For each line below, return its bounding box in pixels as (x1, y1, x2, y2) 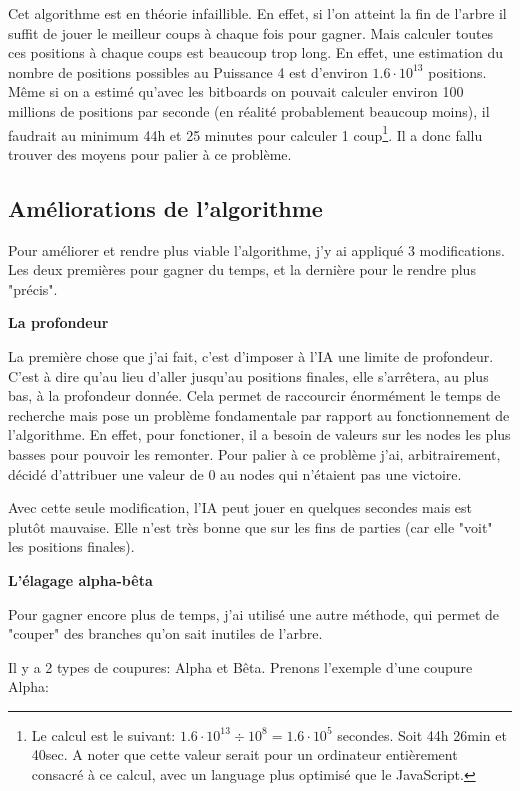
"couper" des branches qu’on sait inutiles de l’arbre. (8, 623, 323, 644)
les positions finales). (8, 536, 135, 557)
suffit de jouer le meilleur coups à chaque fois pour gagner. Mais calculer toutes (8, 22, 494, 43)
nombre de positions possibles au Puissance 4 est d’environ (8, 61, 368, 82)
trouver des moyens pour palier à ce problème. (8, 143, 292, 164)
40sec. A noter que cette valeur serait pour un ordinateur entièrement (31, 744, 458, 765)
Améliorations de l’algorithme (8, 192, 323, 223)
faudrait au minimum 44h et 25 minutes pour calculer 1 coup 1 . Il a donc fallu (8, 121, 483, 145)
